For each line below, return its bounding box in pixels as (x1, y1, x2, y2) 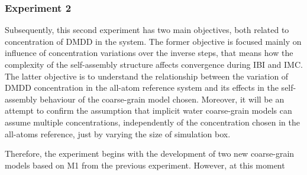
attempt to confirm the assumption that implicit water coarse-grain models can (5, 104, 292, 117)
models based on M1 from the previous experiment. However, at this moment (5, 159, 285, 171)
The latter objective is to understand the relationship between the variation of (5, 70, 289, 82)
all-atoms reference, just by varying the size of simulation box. (5, 127, 231, 140)
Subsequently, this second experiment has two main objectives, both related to (5, 24, 289, 36)
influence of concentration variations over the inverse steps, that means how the (5, 47, 293, 59)
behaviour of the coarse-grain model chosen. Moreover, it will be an (40, 93, 285, 105)
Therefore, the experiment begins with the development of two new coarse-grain (5, 147, 295, 160)
